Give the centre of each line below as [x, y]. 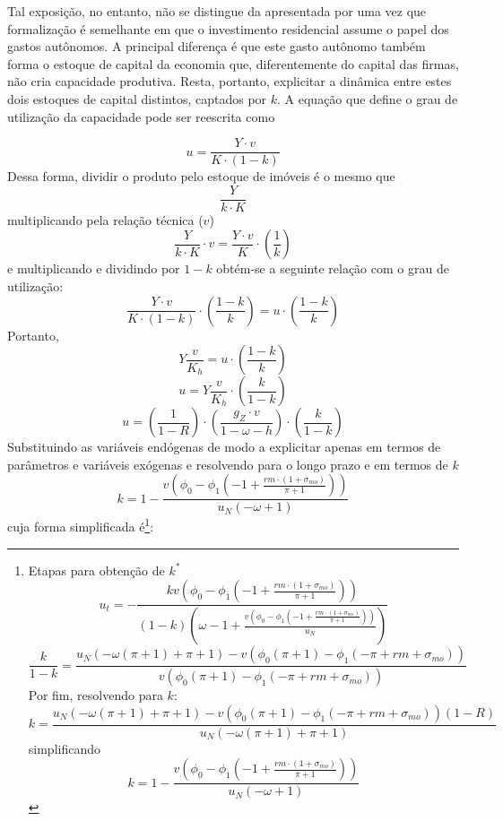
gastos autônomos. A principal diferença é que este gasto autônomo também [217, 46]
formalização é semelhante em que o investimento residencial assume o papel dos [228, 28]
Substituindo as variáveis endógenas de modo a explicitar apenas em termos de [224, 447]
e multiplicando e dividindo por [94, 268]
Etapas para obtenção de [96, 570]
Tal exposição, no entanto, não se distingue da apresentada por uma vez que [217, 11]
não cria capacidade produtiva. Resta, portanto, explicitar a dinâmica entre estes [230, 81]
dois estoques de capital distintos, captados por [137, 98]
